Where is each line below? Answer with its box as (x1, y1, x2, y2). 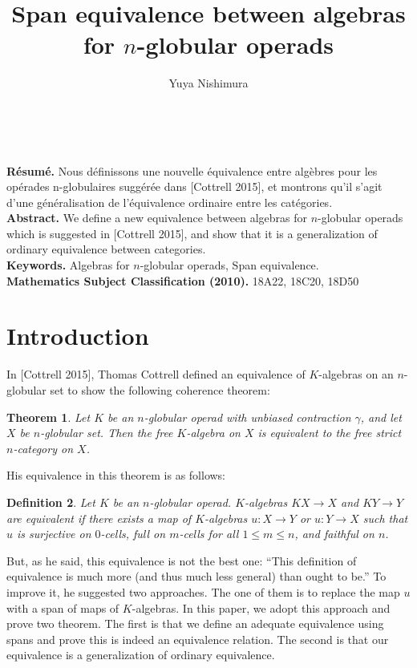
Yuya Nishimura (168, 75, 249, 91)
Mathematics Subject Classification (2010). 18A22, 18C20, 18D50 (6, 272, 359, 289)
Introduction (6, 319, 149, 352)
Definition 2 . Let (6, 493, 95, 510)
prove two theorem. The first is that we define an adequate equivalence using (6, 615, 384, 632)
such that (362, 509, 408, 526)
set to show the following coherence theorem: (50, 381, 270, 398)
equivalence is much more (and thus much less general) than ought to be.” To (6, 568, 387, 585)
